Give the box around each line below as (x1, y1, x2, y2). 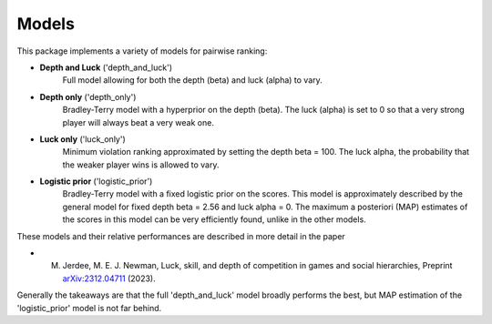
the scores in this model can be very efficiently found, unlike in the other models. (62, 214, 366, 225)
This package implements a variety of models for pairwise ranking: (16, 46, 268, 56)
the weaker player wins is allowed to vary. (62, 159, 220, 170)
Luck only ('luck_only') (39, 133, 127, 145)
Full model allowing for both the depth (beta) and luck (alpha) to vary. (62, 75, 323, 86)
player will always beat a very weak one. (62, 116, 214, 127)
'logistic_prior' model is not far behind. (16, 302, 162, 313)
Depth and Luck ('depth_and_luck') (39, 62, 173, 73)
